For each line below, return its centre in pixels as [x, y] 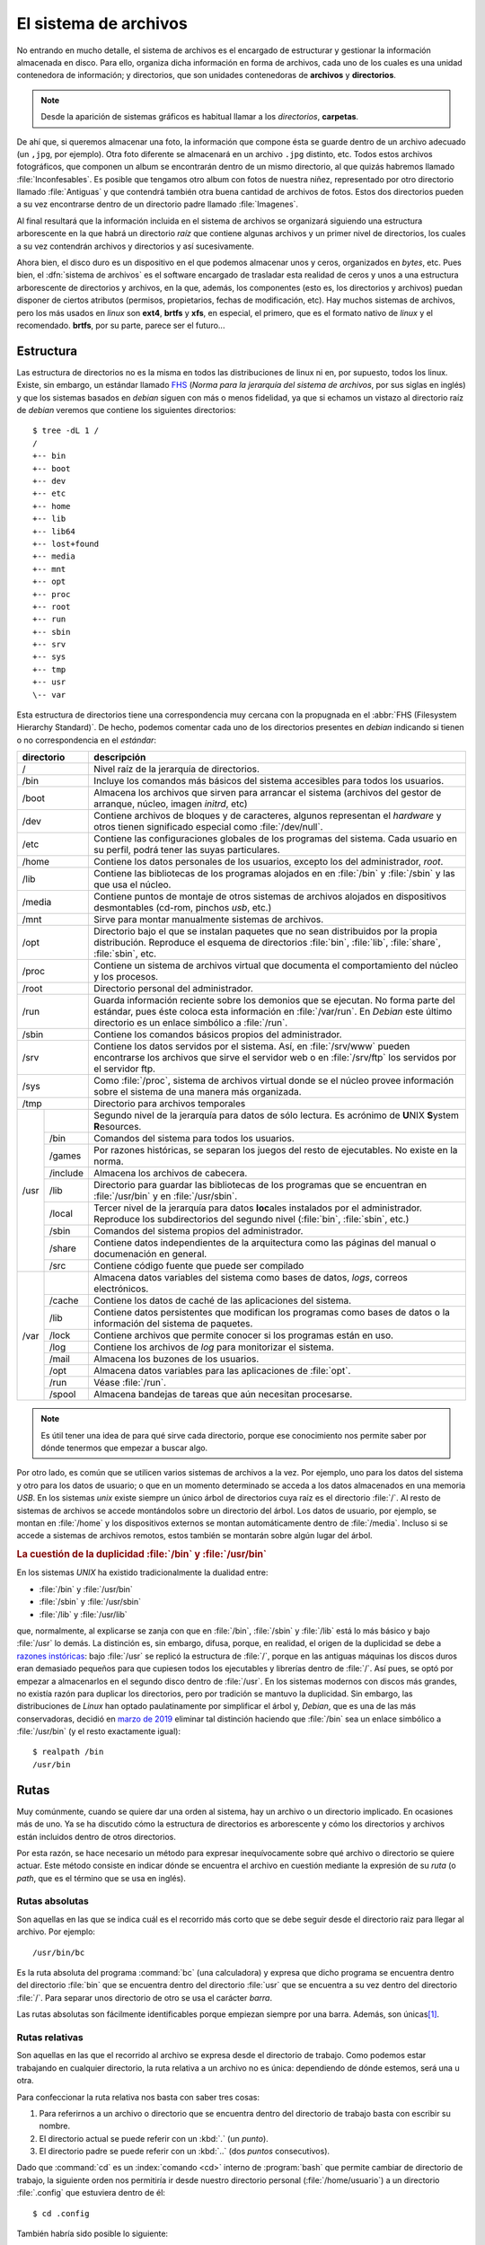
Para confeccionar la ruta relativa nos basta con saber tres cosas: [138, 2097]
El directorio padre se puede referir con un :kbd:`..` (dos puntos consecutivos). [185, 2152]
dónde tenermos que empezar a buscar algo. [124, 1448]
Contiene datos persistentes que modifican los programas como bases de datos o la [272, 1313]
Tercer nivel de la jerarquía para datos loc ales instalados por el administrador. [258, 1208]
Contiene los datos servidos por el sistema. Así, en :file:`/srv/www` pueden [252, 1046]
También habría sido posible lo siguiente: [93, 2234]
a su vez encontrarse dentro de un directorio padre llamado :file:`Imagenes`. [158, 204]
